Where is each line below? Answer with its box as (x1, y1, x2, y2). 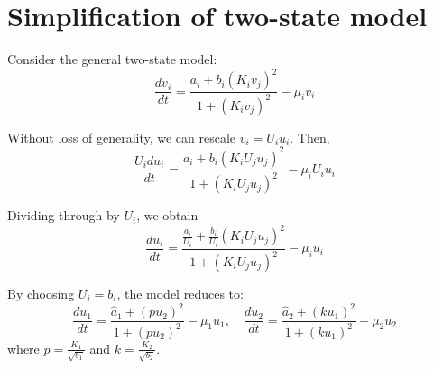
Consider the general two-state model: (7, 50, 217, 69)
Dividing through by (7, 206, 120, 225)
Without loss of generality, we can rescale (7, 127, 236, 146)
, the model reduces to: (116, 284, 244, 302)
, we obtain (136, 206, 199, 225)
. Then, (290, 127, 330, 146)
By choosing (7, 284, 75, 302)
